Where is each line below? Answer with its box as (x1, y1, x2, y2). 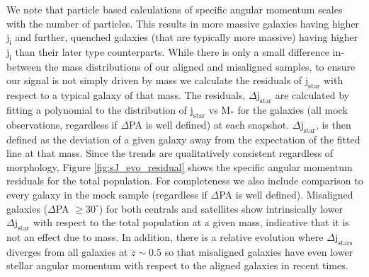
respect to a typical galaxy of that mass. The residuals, (6, 88, 246, 102)
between (6, 59, 42, 73)
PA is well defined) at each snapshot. (129, 117, 290, 131)
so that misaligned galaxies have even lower (164, 244, 353, 259)
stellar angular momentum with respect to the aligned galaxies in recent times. (6, 258, 348, 273)
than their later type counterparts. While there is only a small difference (15, 44, 329, 59)
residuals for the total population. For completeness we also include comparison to (6, 173, 363, 188)
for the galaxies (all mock (237, 102, 348, 117)
